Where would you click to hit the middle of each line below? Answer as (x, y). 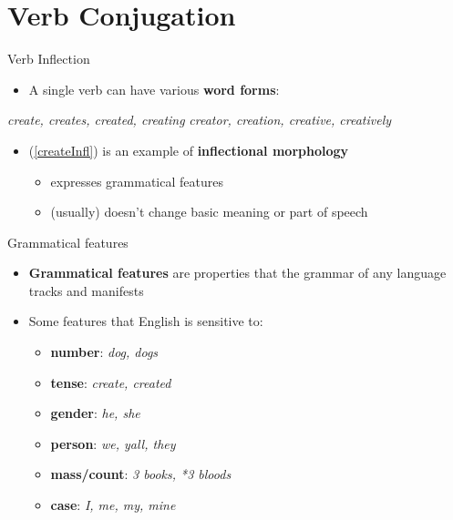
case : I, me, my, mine (113, 505)
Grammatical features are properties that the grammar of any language (237, 273)
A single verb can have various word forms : (154, 89)
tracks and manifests (86, 290)
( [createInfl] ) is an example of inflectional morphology (189, 150)
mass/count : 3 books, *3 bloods (141, 474)
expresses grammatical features (137, 181)
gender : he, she (95, 413)
